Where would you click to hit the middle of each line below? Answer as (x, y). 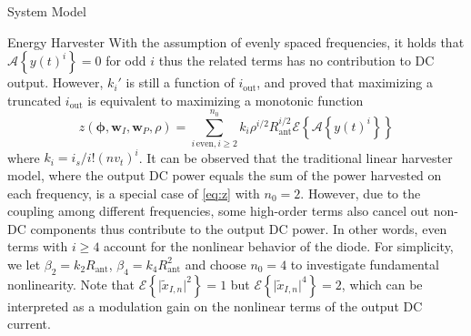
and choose (215, 264)
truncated (35, 100)
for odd (126, 61)
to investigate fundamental (365, 264)
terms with (38, 246)
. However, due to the (361, 193)
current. (29, 324)
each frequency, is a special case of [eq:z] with (134, 193)
